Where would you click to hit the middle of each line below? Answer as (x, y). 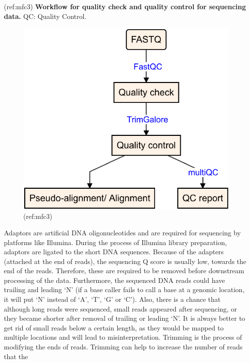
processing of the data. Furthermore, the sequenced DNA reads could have (115, 280)
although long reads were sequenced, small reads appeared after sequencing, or (120, 308)
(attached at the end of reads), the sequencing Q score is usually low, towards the (125, 261)
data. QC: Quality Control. (45, 16)
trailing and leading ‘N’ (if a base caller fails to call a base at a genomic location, (124, 289)
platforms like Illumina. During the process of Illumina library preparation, (116, 242)
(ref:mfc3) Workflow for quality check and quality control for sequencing (125, 6)
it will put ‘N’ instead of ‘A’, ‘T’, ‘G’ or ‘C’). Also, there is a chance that (112, 299)
